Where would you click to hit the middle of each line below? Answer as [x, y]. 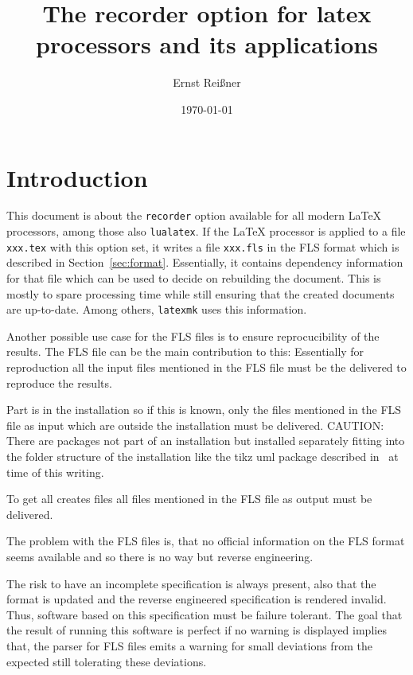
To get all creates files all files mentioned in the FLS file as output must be [189, 499]
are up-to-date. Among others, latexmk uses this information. [157, 309]
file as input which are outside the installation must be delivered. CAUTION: [195, 425]
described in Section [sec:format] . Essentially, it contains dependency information [205, 262]
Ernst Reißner [207, 82]
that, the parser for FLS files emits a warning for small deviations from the [189, 645]
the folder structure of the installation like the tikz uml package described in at [203, 456]
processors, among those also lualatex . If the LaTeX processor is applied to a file [206, 231]
